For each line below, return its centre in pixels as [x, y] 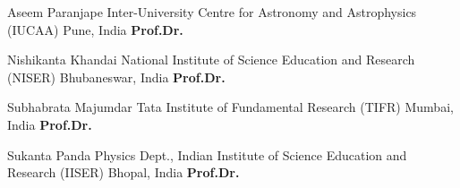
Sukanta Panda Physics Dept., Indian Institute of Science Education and [207, 154]
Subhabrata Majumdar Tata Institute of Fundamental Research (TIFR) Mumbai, [230, 107]
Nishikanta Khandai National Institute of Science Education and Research [211, 60]
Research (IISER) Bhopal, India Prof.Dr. [124, 172]
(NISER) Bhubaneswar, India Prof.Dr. [116, 77]
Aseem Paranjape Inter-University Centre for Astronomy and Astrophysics [212, 12]
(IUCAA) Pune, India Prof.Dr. [95, 29]
